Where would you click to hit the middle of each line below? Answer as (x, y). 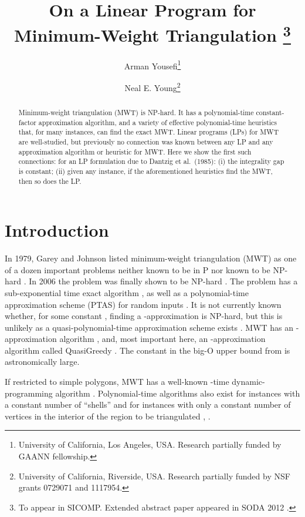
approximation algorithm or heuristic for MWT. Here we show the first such (135, 151)
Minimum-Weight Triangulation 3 (152, 34)
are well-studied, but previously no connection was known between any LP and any (146, 141)
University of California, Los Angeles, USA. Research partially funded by (150, 444)
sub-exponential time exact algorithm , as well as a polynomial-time (127, 292)
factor (27, 122)
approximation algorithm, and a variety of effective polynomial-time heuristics (158, 122)
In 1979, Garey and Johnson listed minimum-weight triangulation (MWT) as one (151, 258)
